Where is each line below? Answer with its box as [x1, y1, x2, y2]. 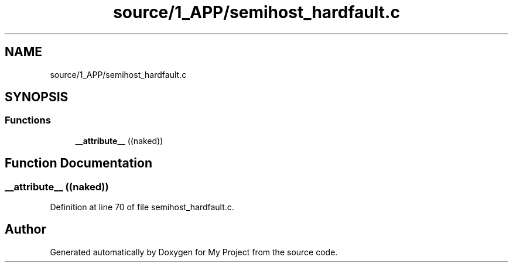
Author [5, 222, 46, 237]
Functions [5, 114, 51, 126]
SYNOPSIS [5, 90, 69, 105]
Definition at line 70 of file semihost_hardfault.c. [50, 202, 234, 213]
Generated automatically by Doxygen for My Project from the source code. [50, 247, 338, 257]
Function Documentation [5, 156, 152, 171]
